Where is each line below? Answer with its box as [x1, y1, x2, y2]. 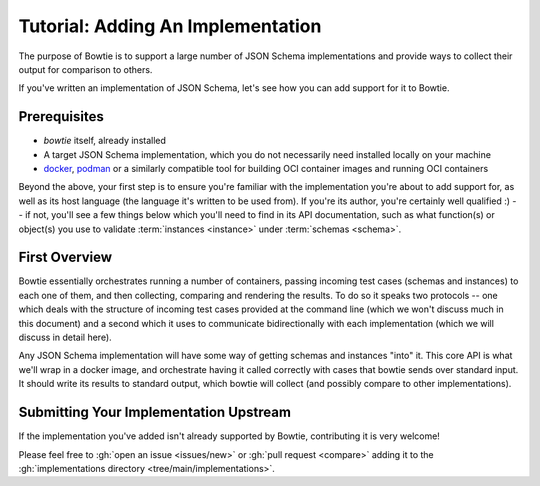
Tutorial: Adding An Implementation [18, 15, 322, 37]
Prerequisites [18, 108, 104, 125]
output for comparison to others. [18, 63, 153, 75]
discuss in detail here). [18, 331, 112, 344]
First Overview [18, 249, 113, 266]
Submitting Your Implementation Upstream [18, 404, 292, 421]
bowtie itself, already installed [43, 135, 167, 147]
